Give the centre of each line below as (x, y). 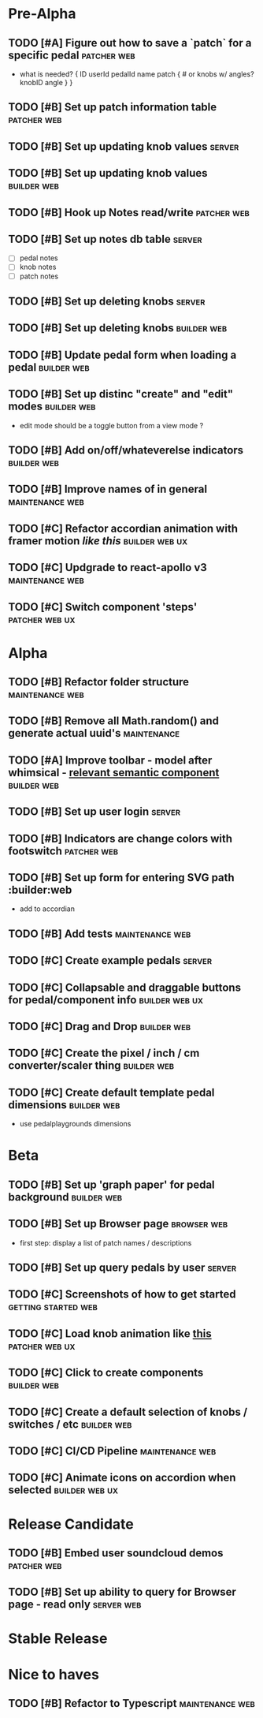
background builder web (65, 1197)
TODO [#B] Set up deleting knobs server (107, 301)
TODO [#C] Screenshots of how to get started (122, 1294)
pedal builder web (49, 367)
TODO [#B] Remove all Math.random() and (113, 721)
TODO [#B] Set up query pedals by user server (122, 1268)
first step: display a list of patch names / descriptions (106, 1242)
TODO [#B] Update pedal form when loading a (122, 355)
